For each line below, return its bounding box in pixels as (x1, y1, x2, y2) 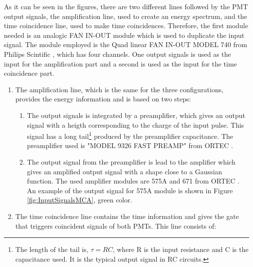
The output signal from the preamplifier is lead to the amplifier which (27, 156, 235, 167)
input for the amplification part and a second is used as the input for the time (4, 58, 237, 68)
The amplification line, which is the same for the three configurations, (15, 84, 224, 94)
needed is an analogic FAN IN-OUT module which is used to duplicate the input (4, 30, 245, 40)
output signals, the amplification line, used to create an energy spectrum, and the (4, 11, 247, 21)
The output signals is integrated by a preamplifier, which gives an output (27, 110, 246, 120)
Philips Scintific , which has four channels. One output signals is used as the (4, 49, 231, 59)
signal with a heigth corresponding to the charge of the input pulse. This (27, 119, 244, 130)
